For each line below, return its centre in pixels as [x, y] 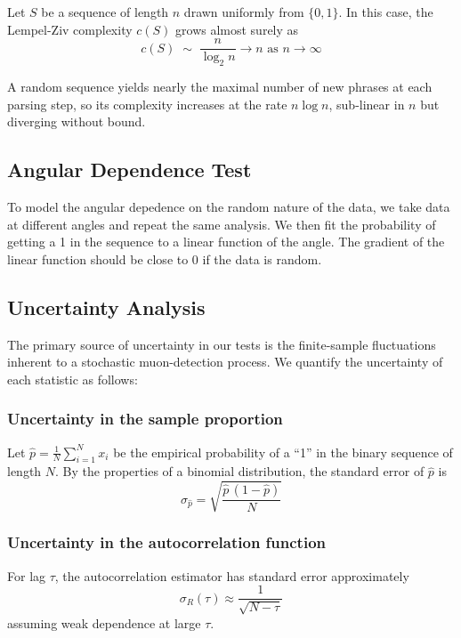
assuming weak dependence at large [104, 622]
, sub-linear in [367, 104]
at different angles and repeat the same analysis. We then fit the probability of [222, 224]
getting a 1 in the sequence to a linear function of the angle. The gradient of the [226, 242]
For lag [27, 575]
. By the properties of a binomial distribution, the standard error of [240, 471]
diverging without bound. [77, 121]
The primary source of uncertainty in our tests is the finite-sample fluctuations [222, 344]
